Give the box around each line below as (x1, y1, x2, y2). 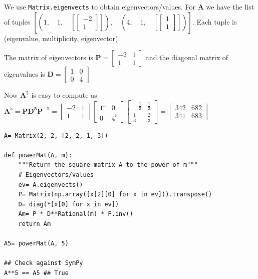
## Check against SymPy (4, 259, 83, 267)
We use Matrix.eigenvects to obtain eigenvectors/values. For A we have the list (4, 2, 254, 12)
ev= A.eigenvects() (18, 181, 83, 188)
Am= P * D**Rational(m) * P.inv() (18, 210, 133, 218)
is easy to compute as (31, 90, 97, 100)
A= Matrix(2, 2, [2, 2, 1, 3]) (4, 132, 108, 139)
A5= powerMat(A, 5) (4, 240, 69, 247)
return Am (18, 220, 51, 227)
